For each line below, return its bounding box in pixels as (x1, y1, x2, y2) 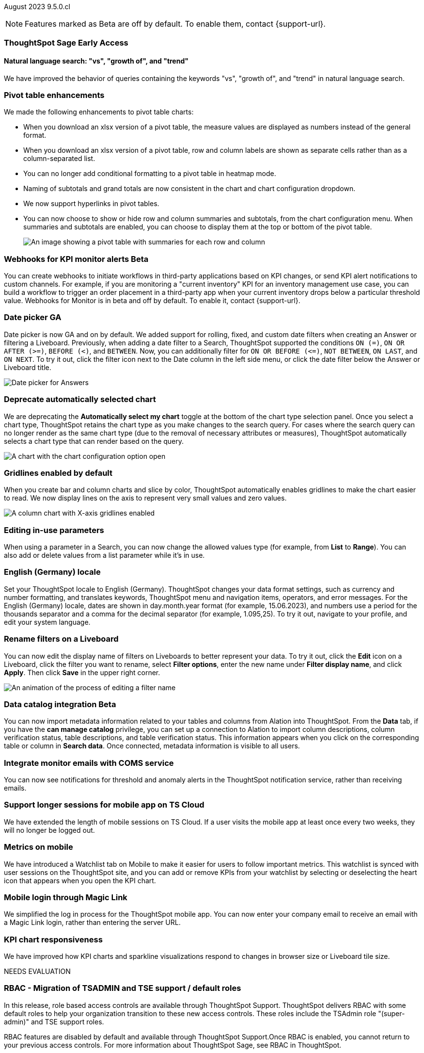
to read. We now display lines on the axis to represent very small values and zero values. (4, 494, 287, 502)
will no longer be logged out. (4, 826, 95, 834)
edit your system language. (4, 617, 91, 626)
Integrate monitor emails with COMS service (4, 758, 174, 768)
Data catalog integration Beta (4, 699, 116, 709)
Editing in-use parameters (4, 525, 104, 535)
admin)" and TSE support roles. (4, 1017, 104, 1026)
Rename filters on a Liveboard (4, 634, 119, 644)
